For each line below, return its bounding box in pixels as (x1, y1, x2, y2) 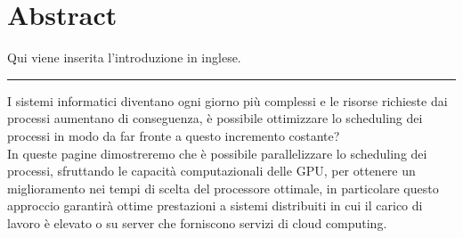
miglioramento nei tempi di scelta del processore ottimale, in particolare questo (7, 178, 439, 197)
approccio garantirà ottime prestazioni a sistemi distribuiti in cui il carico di (7, 196, 423, 215)
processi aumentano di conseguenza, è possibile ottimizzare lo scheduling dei (7, 109, 423, 127)
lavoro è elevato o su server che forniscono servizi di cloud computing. (7, 213, 387, 232)
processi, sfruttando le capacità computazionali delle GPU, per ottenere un (7, 161, 416, 180)
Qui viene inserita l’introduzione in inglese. (7, 48, 241, 67)
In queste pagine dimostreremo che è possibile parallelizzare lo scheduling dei (7, 144, 427, 162)
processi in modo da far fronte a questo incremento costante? (7, 126, 340, 144)
